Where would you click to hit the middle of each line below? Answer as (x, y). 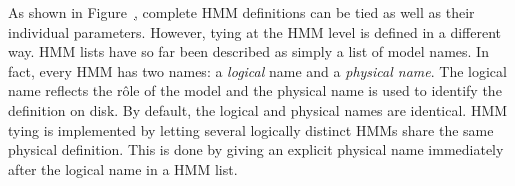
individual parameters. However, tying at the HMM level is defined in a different (255, 31)
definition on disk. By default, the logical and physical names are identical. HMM (258, 109)
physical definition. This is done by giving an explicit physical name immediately (256, 149)
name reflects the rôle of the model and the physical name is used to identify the (255, 90)
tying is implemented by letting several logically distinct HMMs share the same (251, 129)
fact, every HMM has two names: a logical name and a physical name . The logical (257, 70)
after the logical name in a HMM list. (123, 168)
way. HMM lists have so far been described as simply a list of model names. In (248, 51)
